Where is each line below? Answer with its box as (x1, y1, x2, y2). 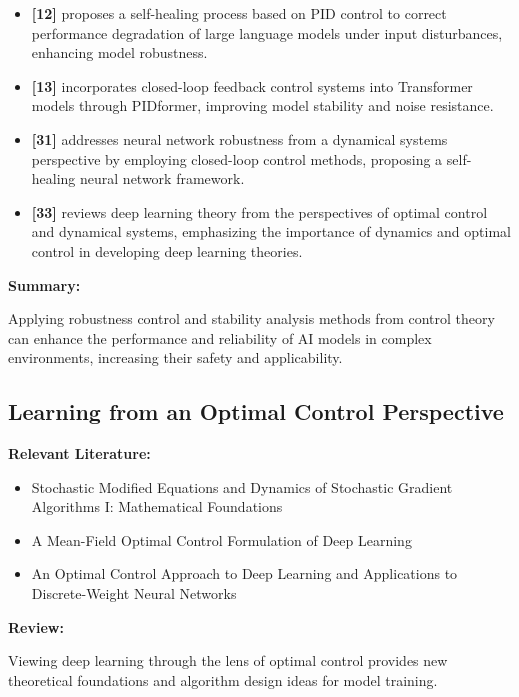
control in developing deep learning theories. (31, 240, 303, 261)
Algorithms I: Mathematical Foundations (31, 496, 283, 517)
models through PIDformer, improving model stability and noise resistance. (31, 95, 494, 116)
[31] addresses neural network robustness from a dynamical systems (31, 128, 448, 149)
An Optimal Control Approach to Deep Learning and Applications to (31, 563, 458, 584)
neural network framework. (80, 168, 245, 189)
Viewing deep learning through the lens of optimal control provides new (8, 650, 448, 671)
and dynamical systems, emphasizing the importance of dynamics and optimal (31, 221, 511, 242)
